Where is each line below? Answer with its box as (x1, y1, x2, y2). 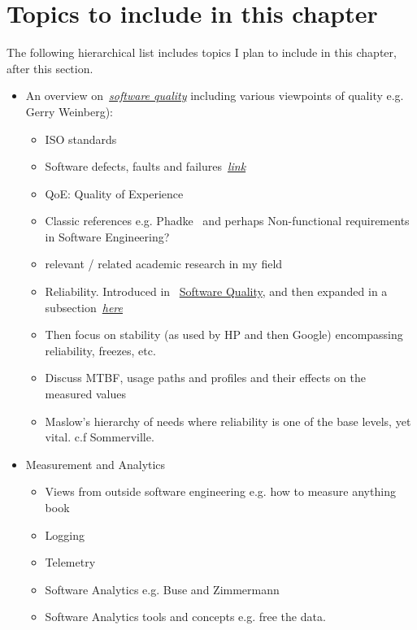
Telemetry (45, 554, 96, 571)
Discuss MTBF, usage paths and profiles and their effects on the (45, 369, 366, 386)
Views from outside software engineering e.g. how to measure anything (45, 483, 396, 500)
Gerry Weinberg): (25, 102, 113, 119)
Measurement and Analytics (25, 455, 166, 472)
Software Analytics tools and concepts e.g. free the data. (45, 608, 326, 625)
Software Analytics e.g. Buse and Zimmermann (45, 580, 280, 597)
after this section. (7, 59, 93, 76)
